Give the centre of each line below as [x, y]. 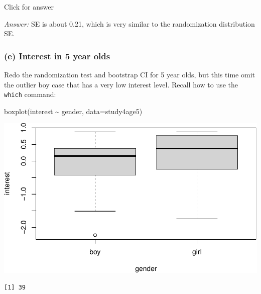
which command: [30, 94]
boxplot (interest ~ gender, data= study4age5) [73, 111]
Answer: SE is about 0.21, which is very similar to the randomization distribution [129, 23]
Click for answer [29, 7]
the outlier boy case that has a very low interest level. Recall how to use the [121, 84]
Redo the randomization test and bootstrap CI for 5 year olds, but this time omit [129, 74]
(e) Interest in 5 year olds [57, 56]
